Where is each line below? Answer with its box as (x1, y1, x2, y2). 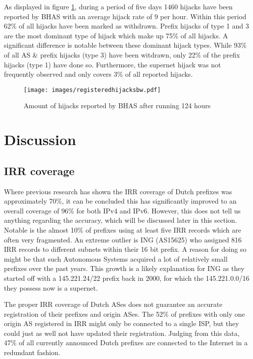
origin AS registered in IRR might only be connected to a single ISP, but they (4, 318, 239, 329)
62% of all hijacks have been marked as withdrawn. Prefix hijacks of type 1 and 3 (4, 21, 249, 31)
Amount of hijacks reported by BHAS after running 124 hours (24, 100, 211, 111)
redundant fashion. (4, 347, 60, 358)
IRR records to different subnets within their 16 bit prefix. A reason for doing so (4, 244, 247, 254)
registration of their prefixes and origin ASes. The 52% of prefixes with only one (4, 308, 245, 319)
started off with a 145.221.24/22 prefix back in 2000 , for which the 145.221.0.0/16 (4, 272, 250, 283)
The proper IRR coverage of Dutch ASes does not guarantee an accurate (4, 299, 223, 309)
